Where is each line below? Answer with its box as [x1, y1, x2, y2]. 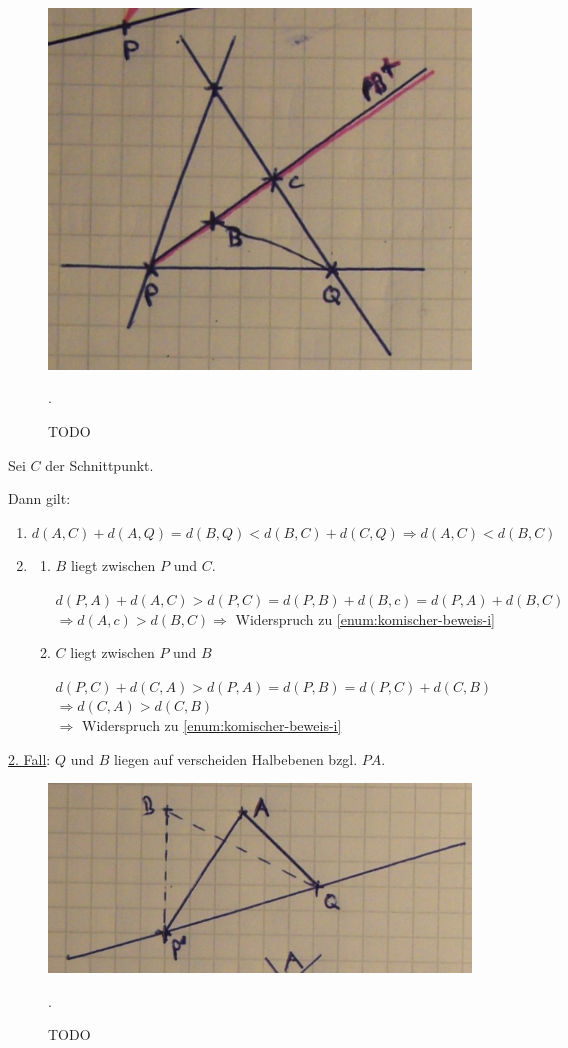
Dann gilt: [8, 488, 71, 509]
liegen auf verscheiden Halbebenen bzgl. [113, 748, 358, 769]
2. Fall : [8, 748, 51, 769]
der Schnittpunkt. [45, 454, 154, 475]
